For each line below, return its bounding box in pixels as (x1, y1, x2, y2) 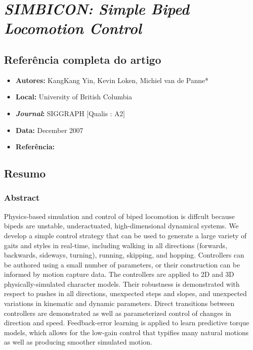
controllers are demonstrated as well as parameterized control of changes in (4, 307, 231, 318)
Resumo (4, 166, 46, 181)
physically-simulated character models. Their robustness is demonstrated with (4, 278, 240, 289)
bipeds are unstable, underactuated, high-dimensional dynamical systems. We (4, 220, 239, 231)
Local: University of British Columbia (15, 91, 132, 102)
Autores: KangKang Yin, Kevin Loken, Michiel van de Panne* (15, 75, 209, 85)
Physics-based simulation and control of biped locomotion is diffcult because (4, 211, 235, 221)
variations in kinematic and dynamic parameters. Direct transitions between (4, 298, 235, 308)
